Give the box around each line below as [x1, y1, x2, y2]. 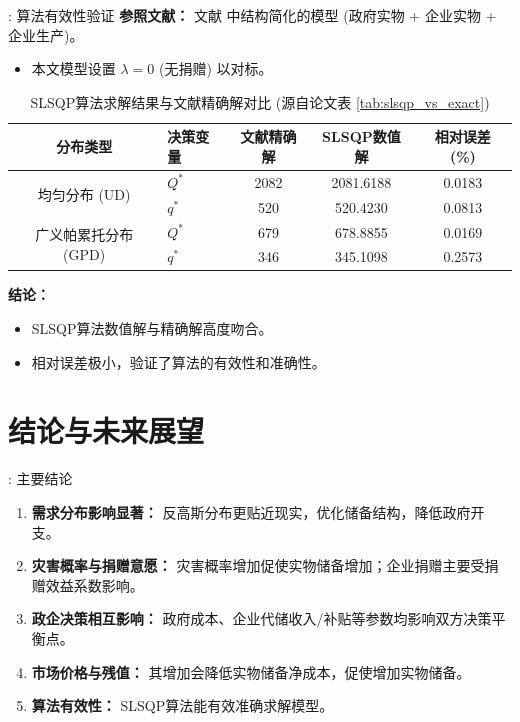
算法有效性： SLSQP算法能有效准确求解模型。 [31, 695, 334, 716]
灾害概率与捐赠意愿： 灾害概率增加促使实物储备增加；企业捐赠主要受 [31, 555, 485, 576]
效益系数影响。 [45, 574, 144, 595]
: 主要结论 [8, 468, 73, 489]
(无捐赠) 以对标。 [158, 58, 273, 79]
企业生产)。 [8, 24, 84, 45]
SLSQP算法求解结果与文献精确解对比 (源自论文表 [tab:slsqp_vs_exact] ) [30, 91, 490, 112]
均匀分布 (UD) [37, 184, 131, 205]
